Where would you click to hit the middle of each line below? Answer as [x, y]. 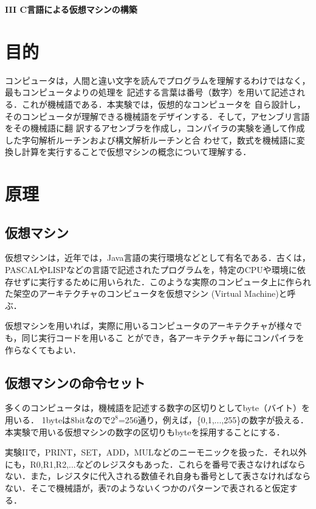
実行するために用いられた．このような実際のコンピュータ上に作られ [175, 281]
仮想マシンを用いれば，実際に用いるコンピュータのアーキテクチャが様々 [149, 326]
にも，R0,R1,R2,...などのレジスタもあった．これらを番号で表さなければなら [155, 464]
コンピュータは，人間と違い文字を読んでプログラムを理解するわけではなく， [158, 80]
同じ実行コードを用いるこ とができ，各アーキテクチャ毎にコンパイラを [163, 338]
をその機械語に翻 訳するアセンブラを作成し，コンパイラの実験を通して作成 [155, 128]
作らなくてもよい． [43, 349]
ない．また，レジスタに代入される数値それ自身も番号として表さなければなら [158, 476]
